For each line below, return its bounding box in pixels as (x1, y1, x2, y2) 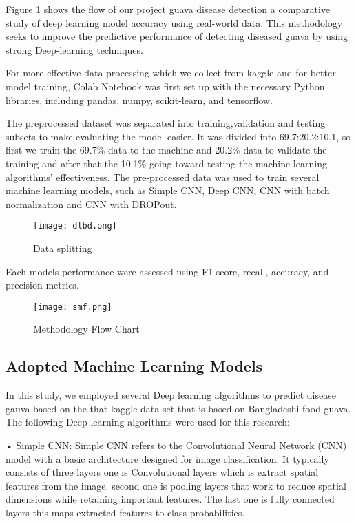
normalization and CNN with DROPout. (6, 196, 177, 211)
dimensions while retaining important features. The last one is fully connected (6, 492, 335, 506)
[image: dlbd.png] (33, 221, 117, 231)
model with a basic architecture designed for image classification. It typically (6, 451, 329, 465)
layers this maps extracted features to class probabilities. (6, 505, 245, 519)
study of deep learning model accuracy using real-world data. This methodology (6, 15, 343, 30)
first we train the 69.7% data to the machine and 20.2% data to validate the (6, 143, 327, 157)
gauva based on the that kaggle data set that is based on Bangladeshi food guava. (6, 401, 351, 415)
